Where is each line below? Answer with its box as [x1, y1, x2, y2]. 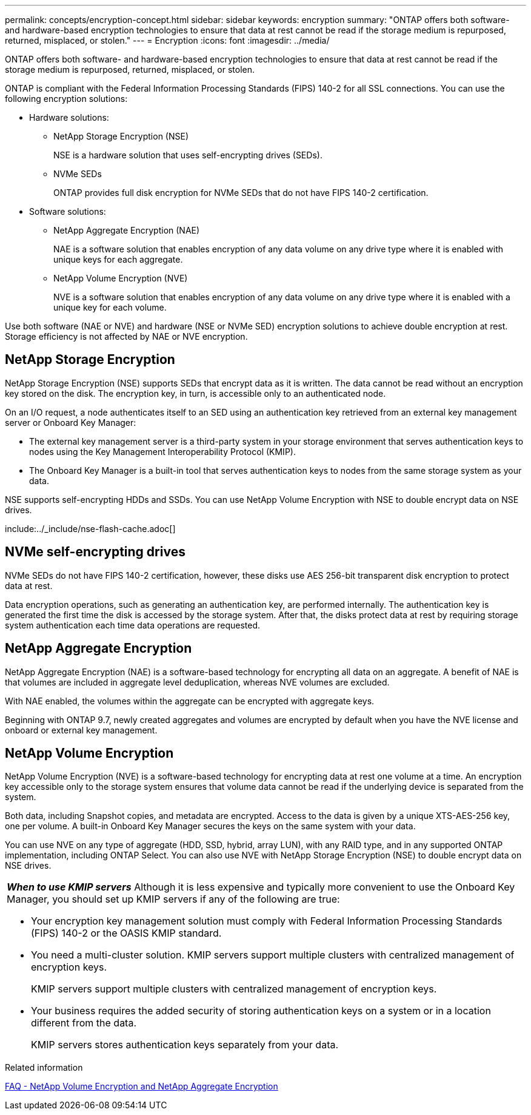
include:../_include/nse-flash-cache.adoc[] [5, 523, 176, 534]
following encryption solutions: [5, 93, 128, 104]
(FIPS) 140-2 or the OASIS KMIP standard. [31, 927, 222, 940]
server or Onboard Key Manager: [5, 417, 136, 428]
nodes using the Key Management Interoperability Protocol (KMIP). [29, 446, 296, 457]
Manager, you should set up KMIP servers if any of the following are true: [7, 893, 340, 906]
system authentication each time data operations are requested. [5, 619, 261, 630]
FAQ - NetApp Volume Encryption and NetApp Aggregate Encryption [5, 1081, 278, 1092]
